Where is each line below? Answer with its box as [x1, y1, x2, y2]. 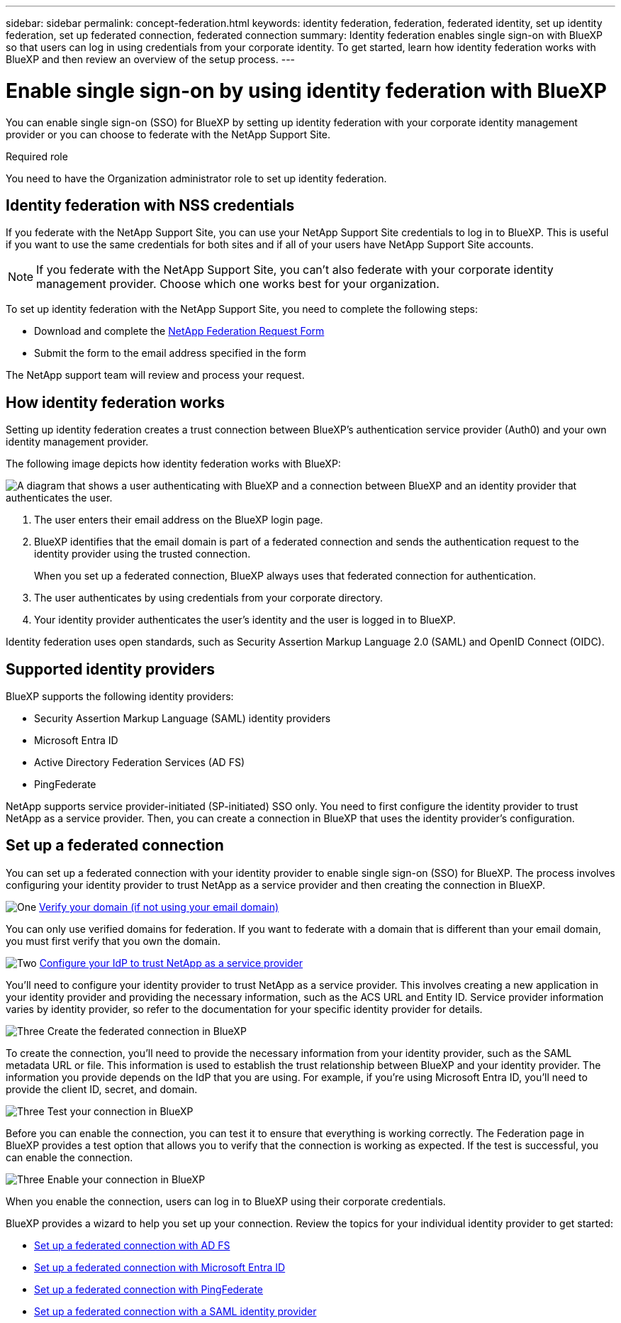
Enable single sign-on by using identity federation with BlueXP [6, 78, 607, 103]
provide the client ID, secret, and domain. [6, 1083, 198, 1095]
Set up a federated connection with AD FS [34, 1239, 230, 1251]
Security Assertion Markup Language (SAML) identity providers [34, 712, 331, 725]
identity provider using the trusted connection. [34, 548, 251, 560]
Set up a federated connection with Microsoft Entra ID [34, 1261, 286, 1273]
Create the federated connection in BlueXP [47, 1024, 247, 1037]
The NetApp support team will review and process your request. [6, 369, 305, 382]
